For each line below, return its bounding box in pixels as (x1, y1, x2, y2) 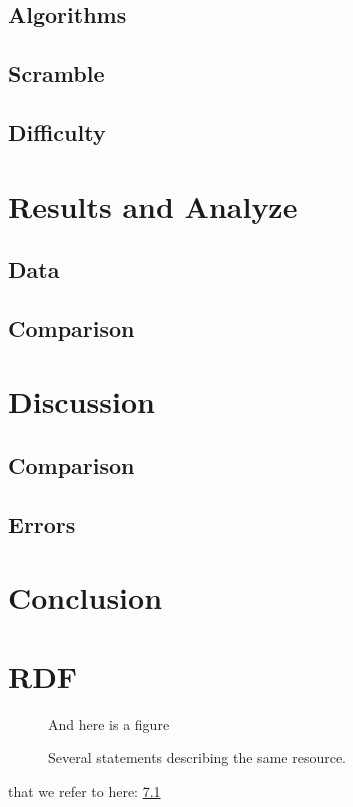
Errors (8, 508, 76, 539)
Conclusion (8, 577, 163, 618)
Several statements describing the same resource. (48, 747, 346, 768)
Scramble (8, 58, 105, 89)
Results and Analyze (8, 185, 298, 226)
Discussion (8, 381, 155, 422)
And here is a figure (48, 713, 170, 734)
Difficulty (8, 116, 106, 147)
